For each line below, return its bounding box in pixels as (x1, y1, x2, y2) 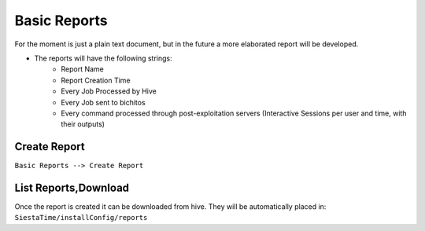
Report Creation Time (61, 75, 131, 85)
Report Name (61, 64, 104, 74)
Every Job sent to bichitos (61, 97, 146, 107)
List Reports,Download (14, 181, 130, 194)
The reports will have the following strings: (34, 53, 172, 63)
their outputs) (61, 119, 105, 129)
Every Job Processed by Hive (61, 86, 157, 96)
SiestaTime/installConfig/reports (14, 213, 148, 222)
